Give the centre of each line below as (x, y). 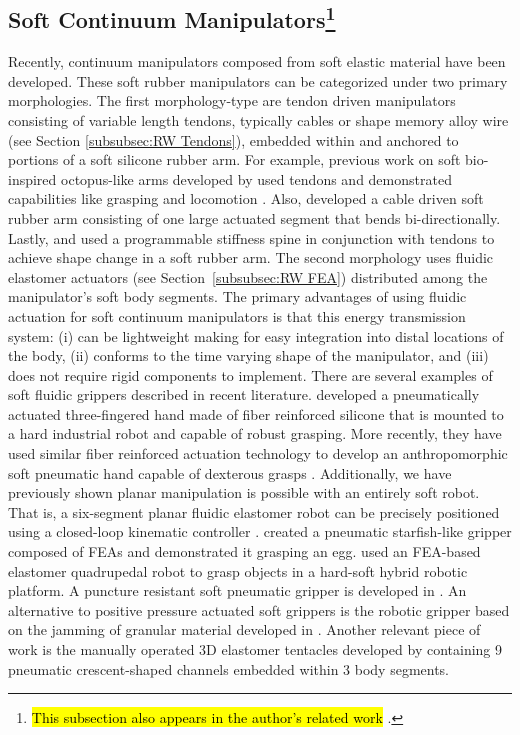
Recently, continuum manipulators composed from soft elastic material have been (257, 61)
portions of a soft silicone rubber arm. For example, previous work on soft (234, 159)
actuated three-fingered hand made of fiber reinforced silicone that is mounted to (256, 413)
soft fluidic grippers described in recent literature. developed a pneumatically (244, 394)
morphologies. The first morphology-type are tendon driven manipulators (232, 100)
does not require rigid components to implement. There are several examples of (250, 374)
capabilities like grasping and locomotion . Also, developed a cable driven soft (246, 198)
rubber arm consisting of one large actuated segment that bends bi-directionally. (254, 217)
